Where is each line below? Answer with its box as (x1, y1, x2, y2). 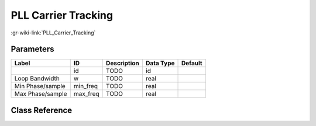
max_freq (73, 90, 99, 98)
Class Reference (11, 105, 73, 115)
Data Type (145, 59, 175, 67)
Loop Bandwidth (14, 75, 60, 83)
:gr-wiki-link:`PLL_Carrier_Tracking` (11, 29, 96, 36)
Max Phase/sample (14, 90, 67, 98)
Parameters (11, 44, 54, 54)
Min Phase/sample (14, 82, 66, 90)
